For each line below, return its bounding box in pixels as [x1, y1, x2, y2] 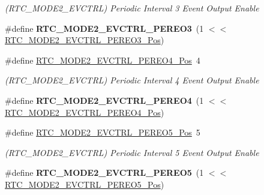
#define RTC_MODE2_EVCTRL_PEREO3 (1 [5, 22, 204, 34]
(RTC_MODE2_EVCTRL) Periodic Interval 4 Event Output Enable [5, 74, 259, 86]
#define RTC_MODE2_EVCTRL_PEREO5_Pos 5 [5, 126, 200, 139]
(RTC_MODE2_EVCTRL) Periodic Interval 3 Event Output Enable [5, 2, 259, 14]
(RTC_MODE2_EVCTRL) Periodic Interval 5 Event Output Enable [5, 146, 259, 158]
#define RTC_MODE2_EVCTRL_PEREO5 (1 [5, 166, 204, 179]
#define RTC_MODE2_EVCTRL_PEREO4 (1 [5, 94, 204, 106]
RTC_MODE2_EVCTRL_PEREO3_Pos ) [5, 34, 164, 46]
